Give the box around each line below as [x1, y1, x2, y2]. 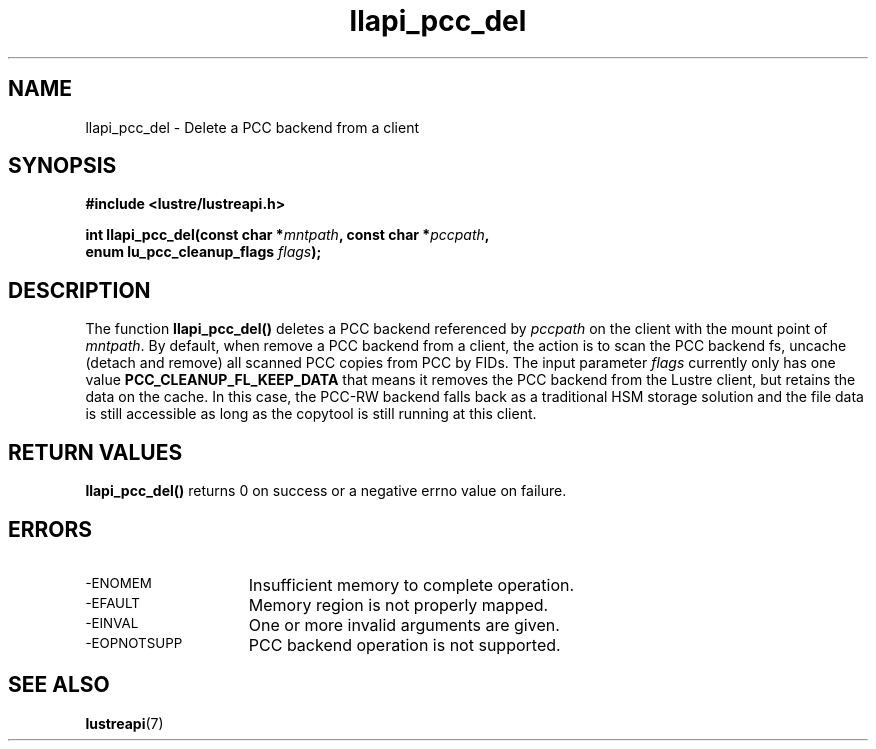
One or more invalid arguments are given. [248, 614, 560, 635]
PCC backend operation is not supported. [248, 634, 561, 655]
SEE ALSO [8, 672, 110, 698]
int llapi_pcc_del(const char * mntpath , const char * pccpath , [85, 226, 490, 244]
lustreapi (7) [85, 714, 164, 732]
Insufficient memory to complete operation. [248, 574, 575, 595]
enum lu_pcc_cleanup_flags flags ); [85, 243, 322, 261]
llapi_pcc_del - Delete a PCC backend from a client [85, 118, 420, 136]
